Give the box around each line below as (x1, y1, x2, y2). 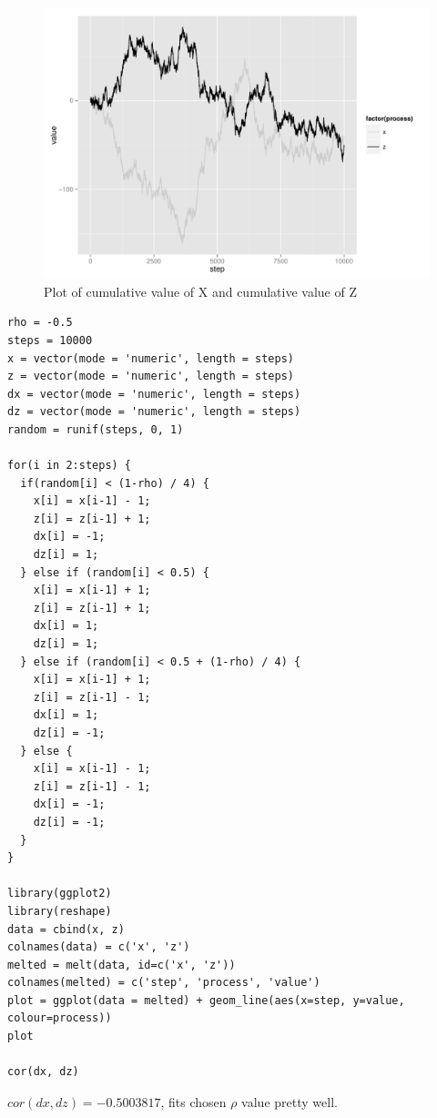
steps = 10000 (7, 333, 93, 347)
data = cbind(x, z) (7, 922, 125, 936)
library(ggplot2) (7, 887, 112, 900)
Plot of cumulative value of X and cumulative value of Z (44, 281, 357, 300)
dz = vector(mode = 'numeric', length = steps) (7, 405, 301, 419)
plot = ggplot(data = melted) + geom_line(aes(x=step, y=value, (7, 993, 405, 1007)
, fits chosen (160, 1092, 227, 1111)
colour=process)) (7, 1011, 112, 1025)
